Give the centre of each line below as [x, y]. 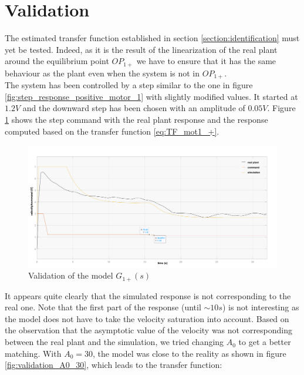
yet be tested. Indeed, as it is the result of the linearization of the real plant [141, 49]
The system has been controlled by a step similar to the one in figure [129, 85]
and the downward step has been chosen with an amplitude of [134, 108]
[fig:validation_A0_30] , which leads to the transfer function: [114, 365]
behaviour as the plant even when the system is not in [102, 73]
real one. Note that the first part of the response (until [103, 307]
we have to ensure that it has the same [206, 61]
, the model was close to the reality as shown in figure [189, 353]
